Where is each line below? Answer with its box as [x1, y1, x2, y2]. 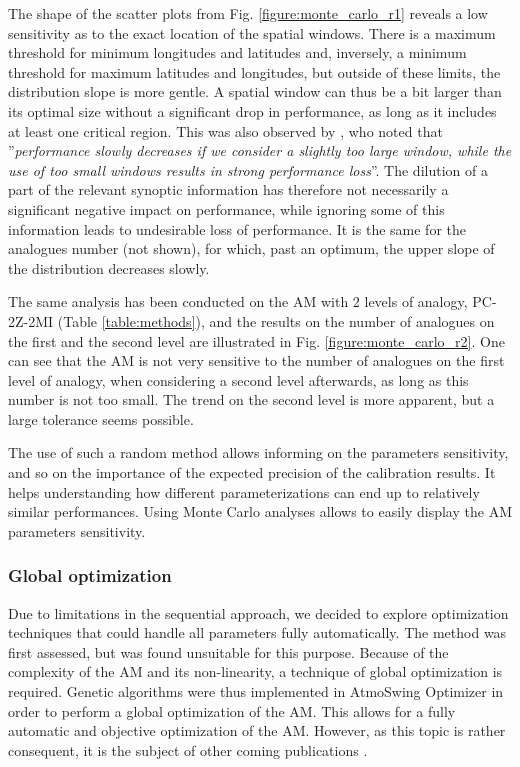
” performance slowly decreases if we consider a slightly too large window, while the [8, 140, 512, 161]
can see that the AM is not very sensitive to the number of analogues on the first [8, 350, 505, 371]
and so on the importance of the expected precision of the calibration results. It [8, 462, 496, 483]
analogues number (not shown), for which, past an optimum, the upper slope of [8, 238, 495, 259]
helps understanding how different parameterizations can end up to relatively [8, 481, 480, 502]
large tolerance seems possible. [8, 408, 194, 429]
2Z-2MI [8, 310, 54, 331]
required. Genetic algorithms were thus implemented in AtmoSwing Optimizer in [8, 681, 504, 702]
